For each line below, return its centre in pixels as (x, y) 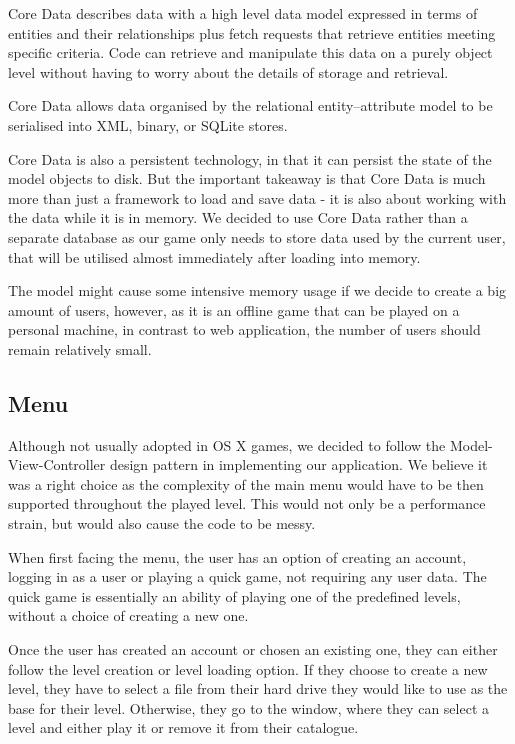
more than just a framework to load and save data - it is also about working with (257, 197)
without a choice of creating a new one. (128, 615)
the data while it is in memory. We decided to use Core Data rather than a (238, 217)
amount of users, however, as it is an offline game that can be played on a (234, 309)
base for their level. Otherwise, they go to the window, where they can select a (248, 707)
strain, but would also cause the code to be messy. (162, 523)
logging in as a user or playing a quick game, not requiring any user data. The (247, 576)
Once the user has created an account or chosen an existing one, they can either (253, 649)
